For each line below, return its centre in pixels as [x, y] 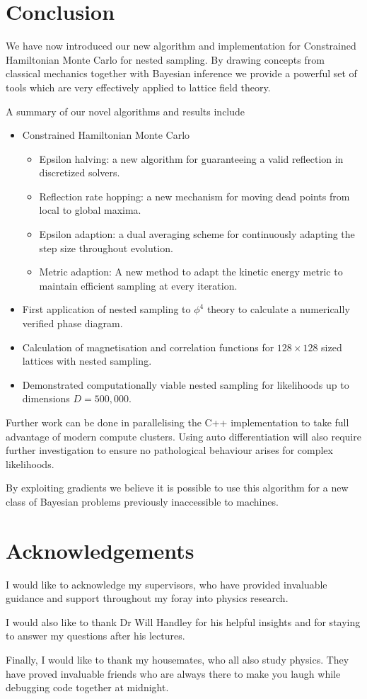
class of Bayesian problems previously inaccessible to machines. [142, 501]
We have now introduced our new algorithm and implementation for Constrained [181, 46]
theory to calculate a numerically [278, 309]
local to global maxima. [90, 210]
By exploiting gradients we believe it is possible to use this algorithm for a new [177, 488]
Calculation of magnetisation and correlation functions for [148, 347]
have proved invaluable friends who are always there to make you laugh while [173, 673]
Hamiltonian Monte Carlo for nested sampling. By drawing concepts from [165, 59]
